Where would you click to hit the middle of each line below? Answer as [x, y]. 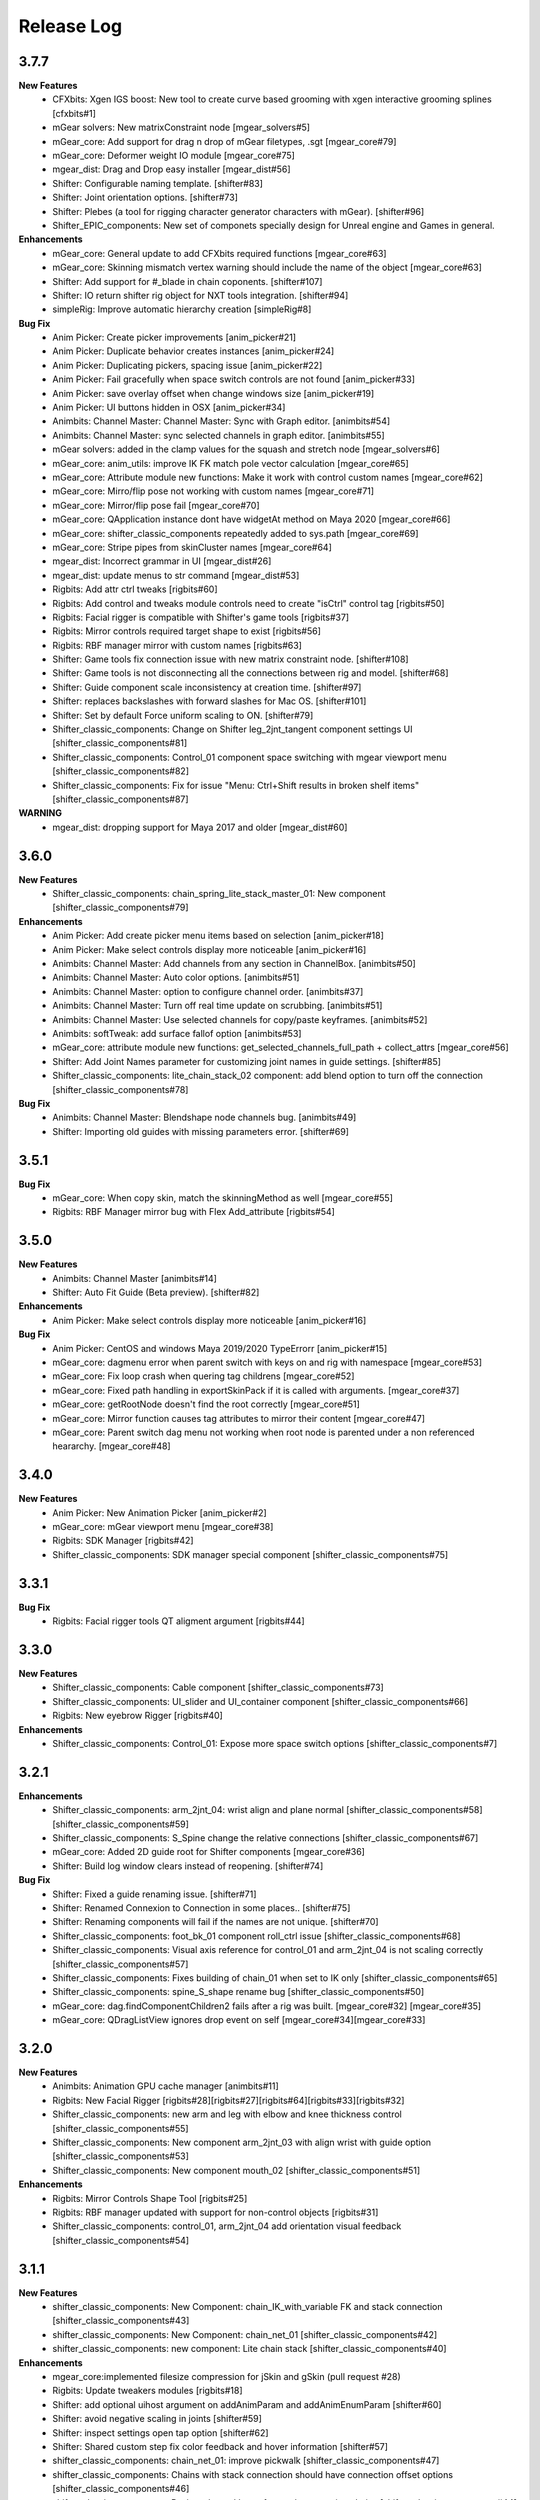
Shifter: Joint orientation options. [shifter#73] [145, 197]
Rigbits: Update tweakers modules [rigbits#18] [148, 2391]
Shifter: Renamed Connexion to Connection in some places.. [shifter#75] [201, 1908]
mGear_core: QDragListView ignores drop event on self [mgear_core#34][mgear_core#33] [239, 2020]
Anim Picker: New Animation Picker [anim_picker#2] [159, 1512]
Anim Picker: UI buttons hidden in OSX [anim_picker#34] [169, 407]
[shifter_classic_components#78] [120, 1089]
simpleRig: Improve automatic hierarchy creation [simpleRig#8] [182, 309]
